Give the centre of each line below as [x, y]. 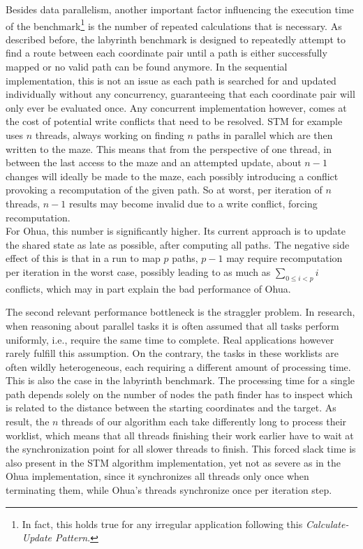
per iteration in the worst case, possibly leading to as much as [138, 271]
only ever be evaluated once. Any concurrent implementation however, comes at [176, 107]
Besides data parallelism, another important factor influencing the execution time [180, 9]
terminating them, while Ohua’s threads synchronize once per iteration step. [169, 490]
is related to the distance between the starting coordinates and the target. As [171, 408]
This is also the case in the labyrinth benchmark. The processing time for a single [180, 380]
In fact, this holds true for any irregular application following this [162, 524]
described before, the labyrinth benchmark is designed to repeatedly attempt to [176, 39]
